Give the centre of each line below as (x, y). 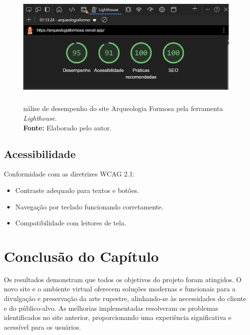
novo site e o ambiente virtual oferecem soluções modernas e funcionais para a (120, 289)
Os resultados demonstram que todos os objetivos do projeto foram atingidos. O (123, 279)
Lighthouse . (40, 118)
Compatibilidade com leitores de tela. (71, 223)
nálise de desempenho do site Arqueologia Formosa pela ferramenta (123, 108)
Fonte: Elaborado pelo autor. (68, 127)
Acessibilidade (40, 153)
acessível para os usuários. (43, 327)
